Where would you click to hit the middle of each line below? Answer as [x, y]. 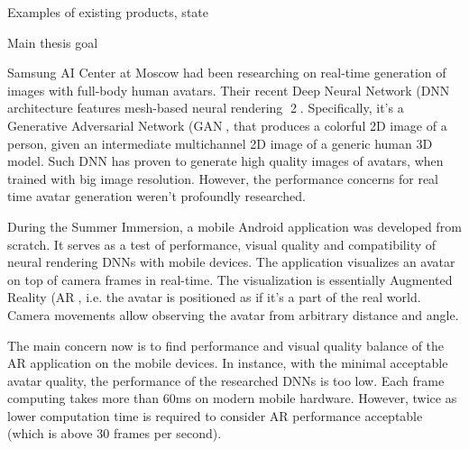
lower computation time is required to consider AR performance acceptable [215, 415]
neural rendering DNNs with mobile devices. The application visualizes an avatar [231, 262]
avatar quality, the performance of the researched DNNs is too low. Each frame [226, 380]
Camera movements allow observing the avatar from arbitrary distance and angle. [233, 314]
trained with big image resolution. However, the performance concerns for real [223, 178]
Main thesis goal [53, 42]
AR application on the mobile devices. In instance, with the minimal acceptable [228, 363]
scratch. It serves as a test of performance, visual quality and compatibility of [222, 244]
